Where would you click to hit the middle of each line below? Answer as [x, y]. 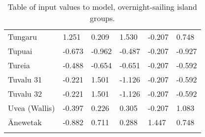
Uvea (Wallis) [31, 108]
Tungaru [23, 37]
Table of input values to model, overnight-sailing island [102, 7]
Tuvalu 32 [25, 94]
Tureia [19, 65]
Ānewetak [25, 122]
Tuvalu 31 [25, 79]
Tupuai [20, 51]
